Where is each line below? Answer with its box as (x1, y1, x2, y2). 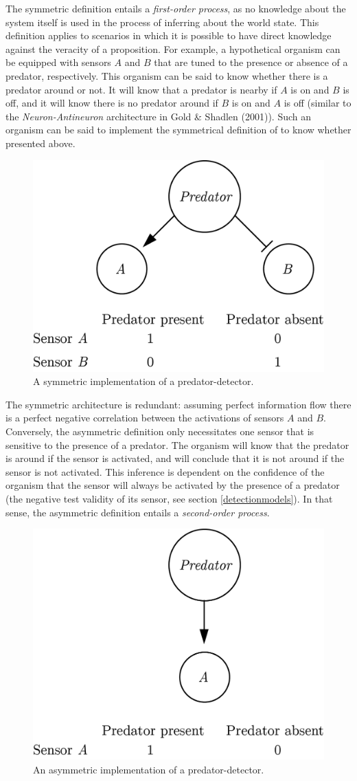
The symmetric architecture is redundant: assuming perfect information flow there (5, 397, 352, 411)
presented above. (5, 135, 76, 150)
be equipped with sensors (5, 55, 111, 69)
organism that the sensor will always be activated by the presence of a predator (5, 478, 340, 492)
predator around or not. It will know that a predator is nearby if (5, 82, 277, 96)
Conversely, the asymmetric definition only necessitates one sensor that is (5, 423, 314, 438)
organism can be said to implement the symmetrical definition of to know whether (5, 122, 352, 137)
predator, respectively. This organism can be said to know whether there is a (5, 68, 328, 82)
